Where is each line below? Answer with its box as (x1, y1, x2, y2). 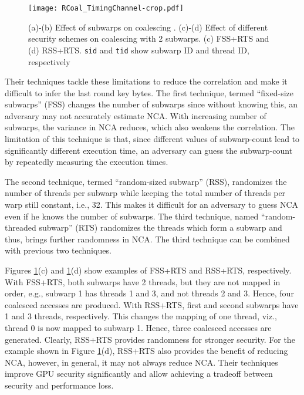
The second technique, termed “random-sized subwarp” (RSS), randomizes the (5, 175, 287, 187)
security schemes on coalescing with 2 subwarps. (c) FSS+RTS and (28, 32, 269, 45)
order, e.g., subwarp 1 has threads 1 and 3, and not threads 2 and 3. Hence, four (5, 287, 294, 299)
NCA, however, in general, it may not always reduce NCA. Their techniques (5, 356, 278, 368)
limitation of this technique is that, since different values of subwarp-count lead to (5, 133, 300, 145)
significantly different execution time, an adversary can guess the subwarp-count (5, 144, 293, 156)
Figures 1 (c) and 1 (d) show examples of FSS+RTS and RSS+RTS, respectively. (5, 264, 292, 276)
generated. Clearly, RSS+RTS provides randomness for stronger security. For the (5, 333, 295, 345)
